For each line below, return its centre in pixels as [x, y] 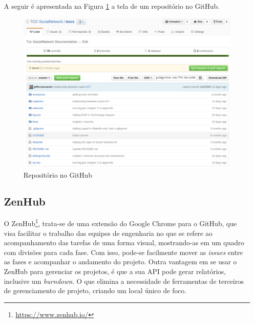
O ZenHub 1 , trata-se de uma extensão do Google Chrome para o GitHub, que [120, 223]
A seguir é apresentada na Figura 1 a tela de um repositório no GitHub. [112, 6]
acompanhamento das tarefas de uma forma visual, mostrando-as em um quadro [124, 242]
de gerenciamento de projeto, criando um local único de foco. [95, 290]
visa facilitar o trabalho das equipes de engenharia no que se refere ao [108, 233]
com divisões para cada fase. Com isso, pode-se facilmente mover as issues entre [124, 252]
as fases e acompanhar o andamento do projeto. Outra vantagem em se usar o [120, 262]
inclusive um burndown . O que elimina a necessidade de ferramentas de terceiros [124, 281]
